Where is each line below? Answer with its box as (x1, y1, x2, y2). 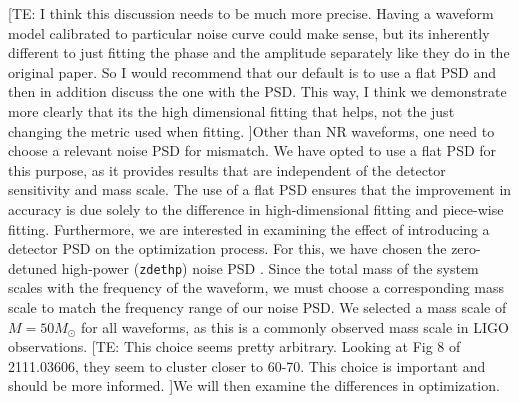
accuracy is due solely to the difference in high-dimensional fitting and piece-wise (8, 198, 504, 219)
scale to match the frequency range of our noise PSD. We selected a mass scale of (8, 296, 507, 317)
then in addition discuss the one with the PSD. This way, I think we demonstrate (8, 81, 507, 102)
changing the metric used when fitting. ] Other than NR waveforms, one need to (8, 120, 495, 141)
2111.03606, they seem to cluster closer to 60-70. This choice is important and (8, 355, 486, 376)
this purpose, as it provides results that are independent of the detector (8, 159, 446, 180)
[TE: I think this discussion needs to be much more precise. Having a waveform (8, 3, 494, 23)
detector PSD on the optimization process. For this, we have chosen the (8, 238, 447, 259)
